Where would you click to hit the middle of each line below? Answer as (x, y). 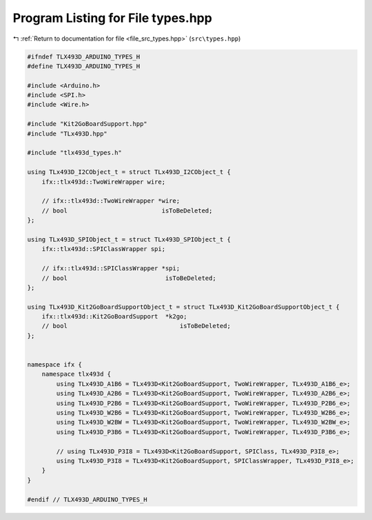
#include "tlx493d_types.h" (74, 153)
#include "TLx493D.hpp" (68, 133)
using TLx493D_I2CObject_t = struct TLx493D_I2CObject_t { (129, 172)
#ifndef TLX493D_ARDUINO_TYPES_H (84, 56)
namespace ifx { (55, 365)
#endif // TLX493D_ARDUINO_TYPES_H (87, 499)
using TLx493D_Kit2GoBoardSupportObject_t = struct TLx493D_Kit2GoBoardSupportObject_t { (184, 307)
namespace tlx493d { (76, 374)
